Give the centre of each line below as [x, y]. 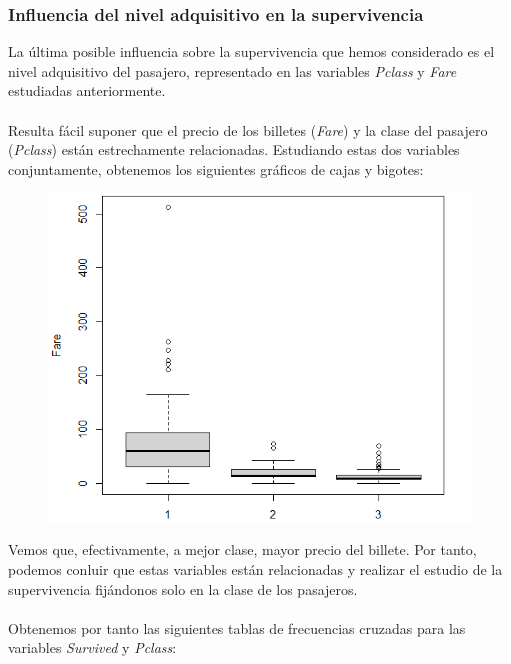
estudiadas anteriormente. [87, 90]
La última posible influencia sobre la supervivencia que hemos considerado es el [251, 51]
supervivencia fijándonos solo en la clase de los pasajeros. [183, 588]
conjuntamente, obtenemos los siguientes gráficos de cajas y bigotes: [216, 168]
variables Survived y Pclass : [92, 647]
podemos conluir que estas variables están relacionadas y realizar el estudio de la [255, 568]
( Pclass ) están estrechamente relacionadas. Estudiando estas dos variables [234, 149]
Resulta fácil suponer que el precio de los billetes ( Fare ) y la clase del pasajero [248, 129]
